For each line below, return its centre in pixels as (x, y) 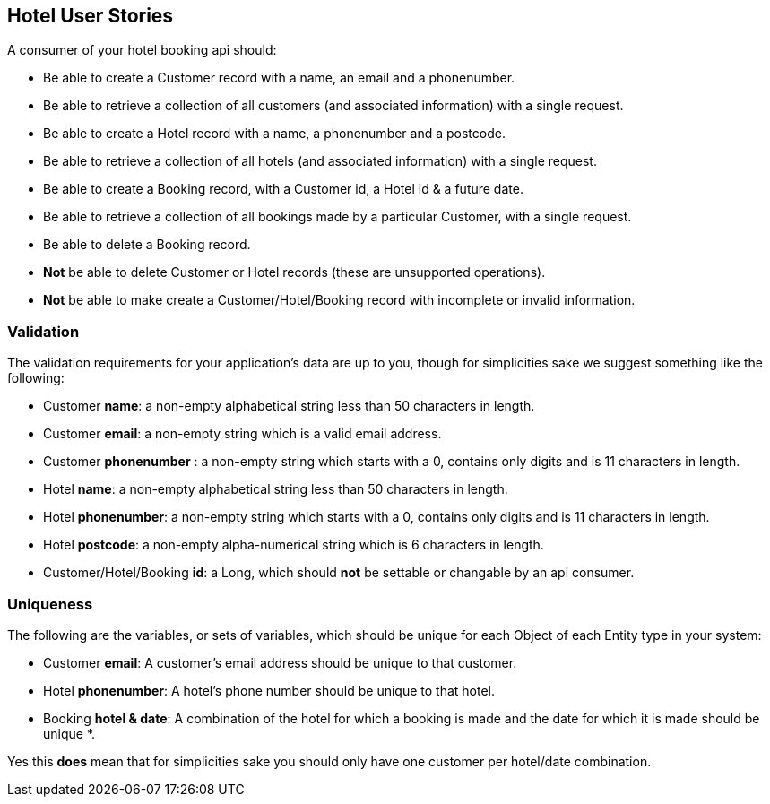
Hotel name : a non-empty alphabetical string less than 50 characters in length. (276, 489)
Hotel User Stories (91, 16)
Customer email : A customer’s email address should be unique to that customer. (280, 662)
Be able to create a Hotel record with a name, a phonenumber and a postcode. (274, 134)
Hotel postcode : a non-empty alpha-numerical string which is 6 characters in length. (294, 545)
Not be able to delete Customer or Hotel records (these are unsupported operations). (294, 272)
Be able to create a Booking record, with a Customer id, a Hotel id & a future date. (283, 189)
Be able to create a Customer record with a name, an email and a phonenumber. (279, 78)
